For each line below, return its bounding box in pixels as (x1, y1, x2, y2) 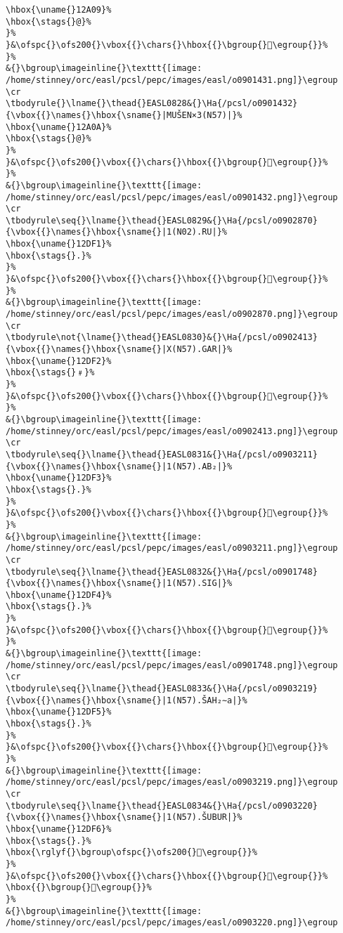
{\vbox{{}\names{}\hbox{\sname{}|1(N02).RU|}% (6, 227, 227, 237)
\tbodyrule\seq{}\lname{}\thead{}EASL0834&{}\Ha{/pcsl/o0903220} (6, 800, 318, 811)
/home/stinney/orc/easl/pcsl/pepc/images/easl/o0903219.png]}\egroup (6, 777, 338, 788)
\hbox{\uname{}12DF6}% (6, 823, 112, 834)
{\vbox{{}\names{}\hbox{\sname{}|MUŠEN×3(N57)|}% (6, 110, 242, 120)
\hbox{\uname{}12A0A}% (6, 122, 112, 132)
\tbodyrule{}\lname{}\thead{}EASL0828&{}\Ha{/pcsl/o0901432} (6, 98, 298, 109)
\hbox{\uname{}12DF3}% (6, 473, 112, 483)
